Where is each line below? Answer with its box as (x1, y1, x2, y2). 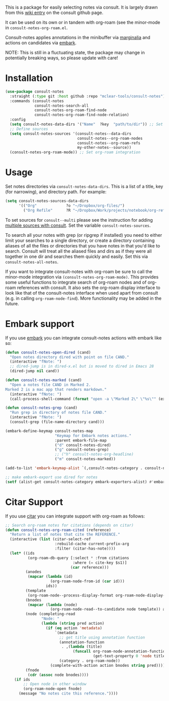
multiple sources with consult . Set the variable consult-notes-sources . (5, 222, 151, 228)
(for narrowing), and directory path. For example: (5, 189, 107, 195)
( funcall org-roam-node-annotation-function (72, 649, 167, 654)
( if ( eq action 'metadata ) (45, 626, 102, 631)
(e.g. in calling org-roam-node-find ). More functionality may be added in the (5, 295, 162, 301)
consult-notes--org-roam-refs (77, 140, 141, 145)
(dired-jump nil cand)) (10, 369, 59, 374)
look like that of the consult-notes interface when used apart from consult (5, 290, 158, 296)
